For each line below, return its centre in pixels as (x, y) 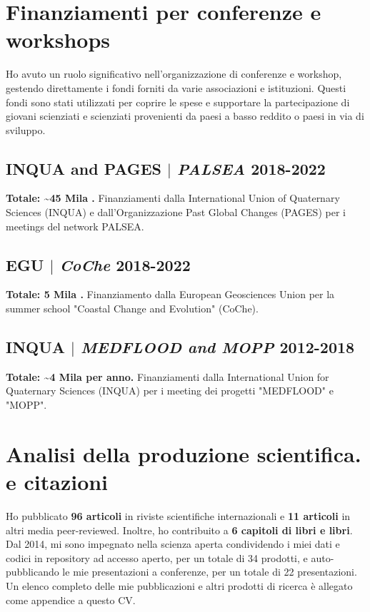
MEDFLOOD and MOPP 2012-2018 (217, 347)
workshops (58, 40)
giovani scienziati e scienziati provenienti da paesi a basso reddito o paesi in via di (185, 116)
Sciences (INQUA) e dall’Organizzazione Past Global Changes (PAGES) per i (176, 212)
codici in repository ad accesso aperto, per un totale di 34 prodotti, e (157, 557)
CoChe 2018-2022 (125, 264)
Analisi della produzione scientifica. (184, 453)
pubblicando (32, 572)
